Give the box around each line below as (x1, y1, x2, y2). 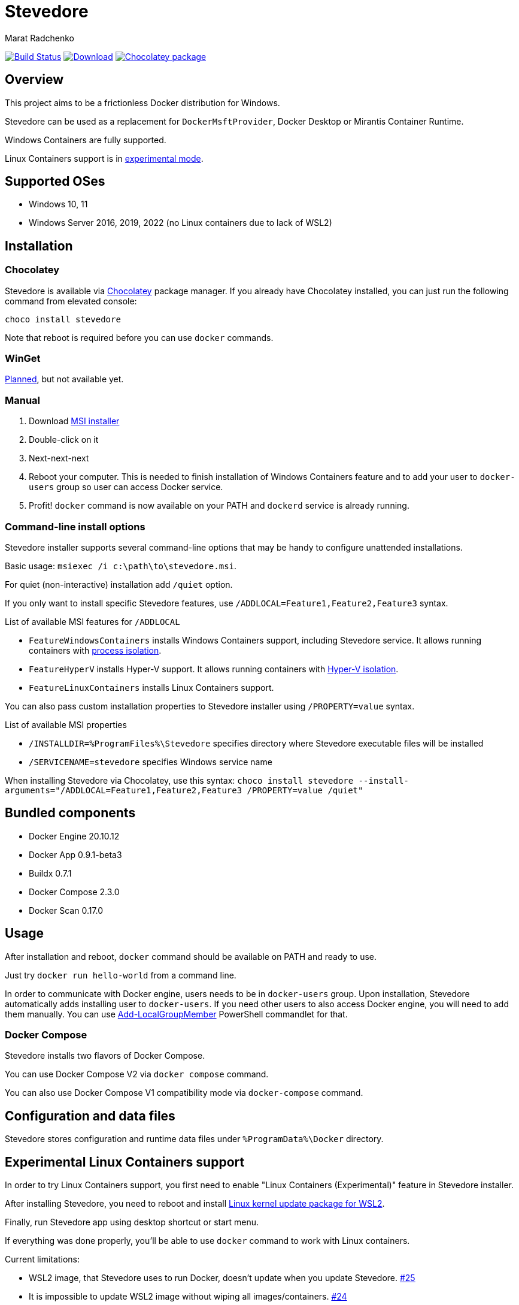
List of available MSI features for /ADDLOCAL (5, 616, 180, 627)
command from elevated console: (5, 295, 137, 306)
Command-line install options (5, 520, 145, 533)
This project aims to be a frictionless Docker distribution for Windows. (5, 97, 280, 108)
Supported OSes (5, 174, 105, 189)
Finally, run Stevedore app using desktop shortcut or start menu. (5, 1217, 259, 1228)
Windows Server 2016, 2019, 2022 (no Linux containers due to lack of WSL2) (29, 217, 332, 228)
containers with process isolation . (29, 645, 162, 655)
